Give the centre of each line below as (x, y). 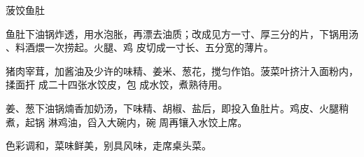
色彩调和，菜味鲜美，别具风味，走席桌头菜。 (108, 145)
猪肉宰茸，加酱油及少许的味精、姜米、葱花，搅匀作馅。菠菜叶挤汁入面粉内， (182, 70)
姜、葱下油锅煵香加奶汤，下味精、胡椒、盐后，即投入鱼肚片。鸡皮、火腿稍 (177, 108)
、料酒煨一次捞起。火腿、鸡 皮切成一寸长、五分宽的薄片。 (140, 47)
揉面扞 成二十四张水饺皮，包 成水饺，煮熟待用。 (117, 84)
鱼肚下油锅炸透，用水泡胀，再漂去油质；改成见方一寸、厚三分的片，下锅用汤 (182, 33)
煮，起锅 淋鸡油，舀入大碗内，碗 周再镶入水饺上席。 (127, 122)
